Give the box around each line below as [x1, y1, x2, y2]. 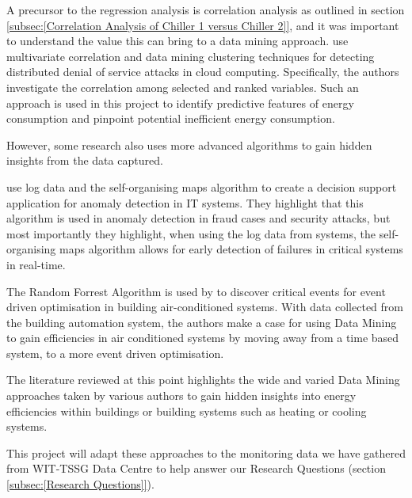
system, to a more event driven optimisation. [6, 344, 224, 361]
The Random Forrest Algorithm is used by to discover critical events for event [6, 283, 386, 299]
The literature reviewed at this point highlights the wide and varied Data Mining [6, 371, 400, 388]
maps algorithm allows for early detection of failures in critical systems [59, 241, 403, 257]
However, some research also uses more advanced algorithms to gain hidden [6, 136, 372, 153]
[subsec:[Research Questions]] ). [6, 476, 154, 492]
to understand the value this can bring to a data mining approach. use [6, 32, 349, 49]
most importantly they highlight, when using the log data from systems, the [6, 225, 376, 241]
